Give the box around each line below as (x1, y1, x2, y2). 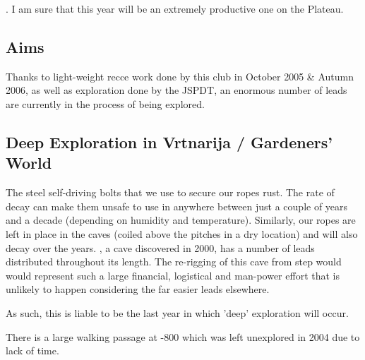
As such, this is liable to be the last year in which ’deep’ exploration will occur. (6, 305, 349, 320)
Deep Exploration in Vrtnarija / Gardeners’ (6, 131, 333, 152)
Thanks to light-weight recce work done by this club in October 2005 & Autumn (6, 68, 354, 83)
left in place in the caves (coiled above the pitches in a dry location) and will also (6, 226, 358, 241)
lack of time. (6, 343, 59, 358)
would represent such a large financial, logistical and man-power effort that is (6, 268, 340, 282)
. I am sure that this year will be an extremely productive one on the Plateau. (6, 1, 344, 16)
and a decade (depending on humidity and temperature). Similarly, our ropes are (6, 212, 356, 227)
